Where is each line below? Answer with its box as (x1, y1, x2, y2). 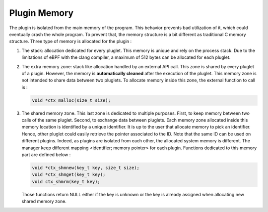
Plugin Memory (9, 7, 74, 18)
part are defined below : (21, 151, 71, 158)
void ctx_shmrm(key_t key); (32, 178, 100, 184)
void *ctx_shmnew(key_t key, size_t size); (32, 165, 140, 170)
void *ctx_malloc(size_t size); (32, 97, 111, 103)
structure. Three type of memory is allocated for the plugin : (9, 39, 132, 44)
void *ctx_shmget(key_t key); (32, 172, 106, 177)
